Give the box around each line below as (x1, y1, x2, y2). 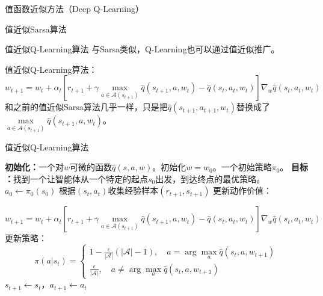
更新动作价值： (213, 184, 272, 197)
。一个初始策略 (212, 161, 272, 173)
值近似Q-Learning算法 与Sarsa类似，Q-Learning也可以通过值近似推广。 (5, 43, 280, 55)
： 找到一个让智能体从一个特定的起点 (5, 172, 148, 185)
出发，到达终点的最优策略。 (155, 172, 265, 185)
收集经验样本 (108, 184, 159, 197)
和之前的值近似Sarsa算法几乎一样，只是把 (5, 100, 168, 113)
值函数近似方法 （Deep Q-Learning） (5, 2, 144, 14)
